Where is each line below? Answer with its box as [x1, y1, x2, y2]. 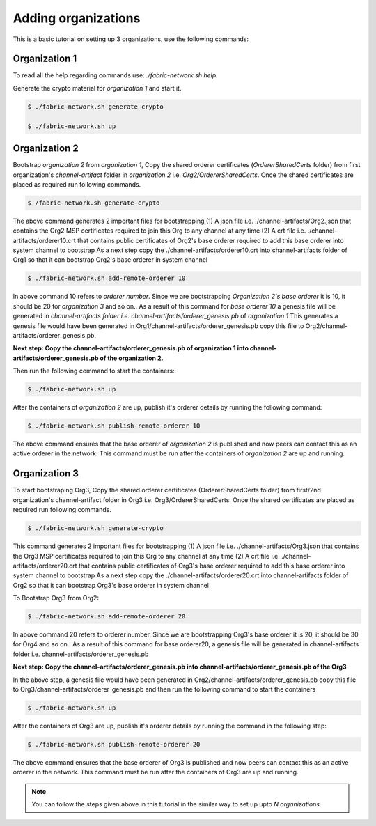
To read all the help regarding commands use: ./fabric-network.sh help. [13, 71, 219, 79]
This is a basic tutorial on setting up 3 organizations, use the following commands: [13, 35, 249, 43]
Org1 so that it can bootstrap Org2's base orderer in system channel [13, 256, 208, 264]
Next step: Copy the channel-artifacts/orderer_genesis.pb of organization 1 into [13, 344, 249, 352]
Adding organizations [13, 10, 141, 26]
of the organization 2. [100, 354, 164, 362]
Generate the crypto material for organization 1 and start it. [13, 84, 182, 92]
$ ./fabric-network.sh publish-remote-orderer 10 [27, 422, 201, 430]
